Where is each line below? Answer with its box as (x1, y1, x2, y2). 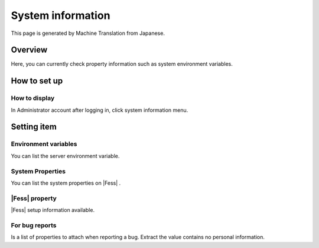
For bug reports (11, 221, 57, 229)
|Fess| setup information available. (11, 207, 95, 214)
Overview (11, 45, 48, 55)
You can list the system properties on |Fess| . (11, 179, 121, 186)
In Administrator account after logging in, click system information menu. (11, 107, 188, 114)
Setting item (11, 122, 57, 132)
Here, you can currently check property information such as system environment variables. (11, 60, 233, 67)
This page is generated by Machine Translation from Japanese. (11, 30, 165, 37)
